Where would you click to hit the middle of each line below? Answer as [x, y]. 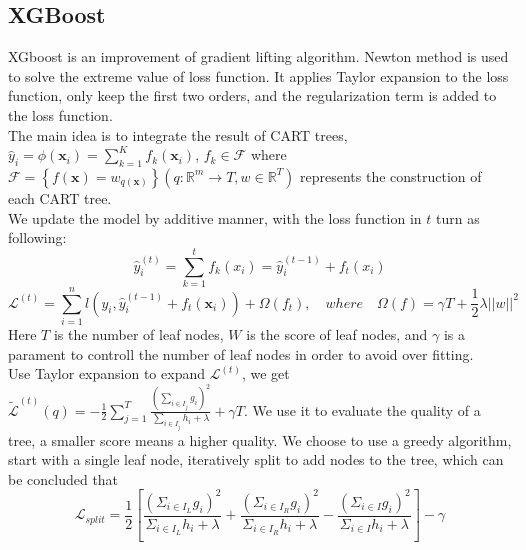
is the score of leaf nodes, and [337, 334]
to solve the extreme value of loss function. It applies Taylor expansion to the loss [258, 75]
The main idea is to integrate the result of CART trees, [178, 134]
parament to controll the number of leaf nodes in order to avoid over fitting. [241, 353]
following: [37, 237]
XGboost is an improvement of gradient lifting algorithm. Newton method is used [258, 56]
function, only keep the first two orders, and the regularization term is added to [252, 95]
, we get [265, 373]
